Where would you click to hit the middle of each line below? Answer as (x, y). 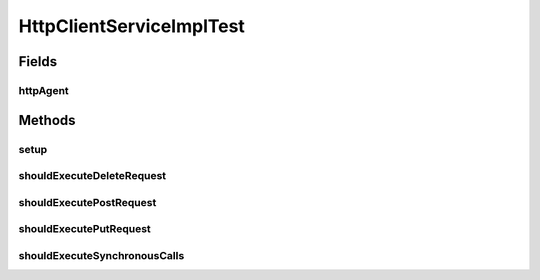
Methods (47, 120)
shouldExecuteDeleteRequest (92, 176)
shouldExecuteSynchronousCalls (101, 255)
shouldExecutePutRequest (85, 229)
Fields (38, 61)
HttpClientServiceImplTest (131, 26)
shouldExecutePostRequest (87, 202)
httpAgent (43, 90)
